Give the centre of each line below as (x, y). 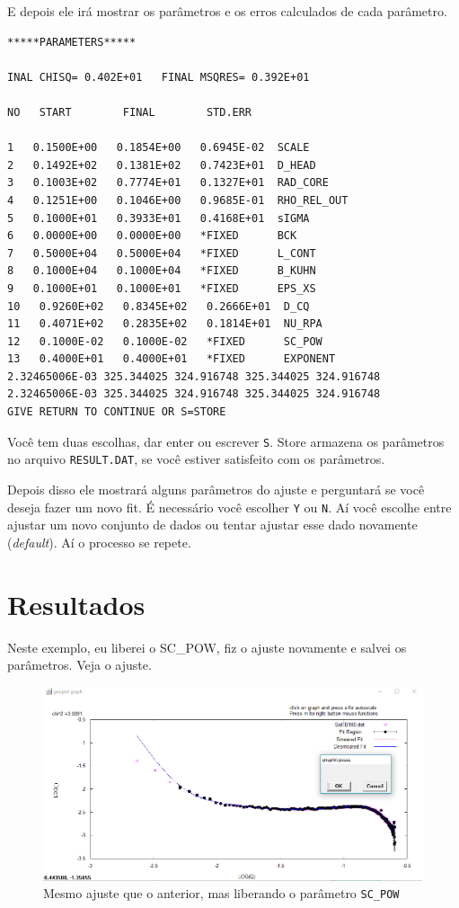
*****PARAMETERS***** (72, 42)
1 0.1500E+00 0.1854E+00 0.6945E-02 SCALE (159, 148)
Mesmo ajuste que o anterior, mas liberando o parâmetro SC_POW (221, 893)
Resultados (76, 604)
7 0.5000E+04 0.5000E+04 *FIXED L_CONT (162, 253)
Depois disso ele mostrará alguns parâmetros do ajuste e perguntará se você (216, 489)
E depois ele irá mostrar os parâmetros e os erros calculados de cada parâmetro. (227, 11)
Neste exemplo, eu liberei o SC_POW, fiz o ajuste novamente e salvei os (207, 647)
